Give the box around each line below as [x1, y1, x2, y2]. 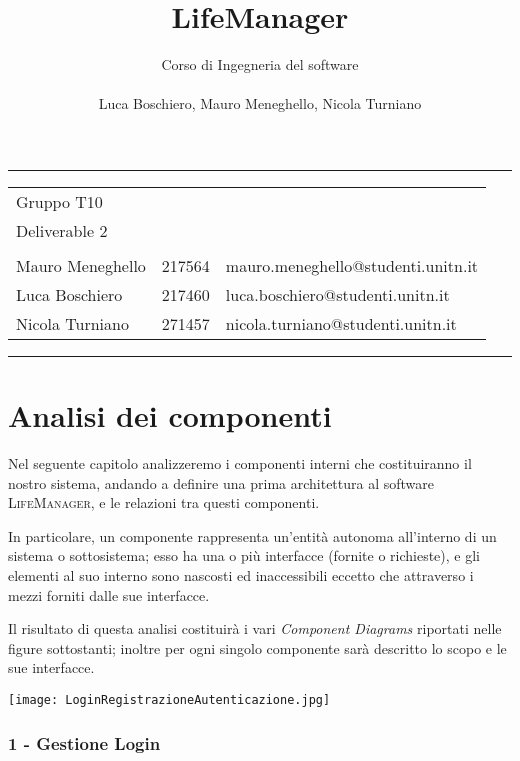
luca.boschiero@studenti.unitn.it [225, 282, 450, 306]
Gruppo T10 [16, 189, 103, 213]
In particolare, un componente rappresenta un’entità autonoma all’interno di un [8, 525, 497, 546]
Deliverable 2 [16, 218, 108, 242]
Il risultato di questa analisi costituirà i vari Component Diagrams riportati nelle [8, 618, 502, 639]
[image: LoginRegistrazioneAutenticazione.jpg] [8, 692, 331, 707]
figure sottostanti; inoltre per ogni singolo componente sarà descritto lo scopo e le [8, 637, 507, 658]
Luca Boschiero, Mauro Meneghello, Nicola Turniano [98, 93, 422, 114]
